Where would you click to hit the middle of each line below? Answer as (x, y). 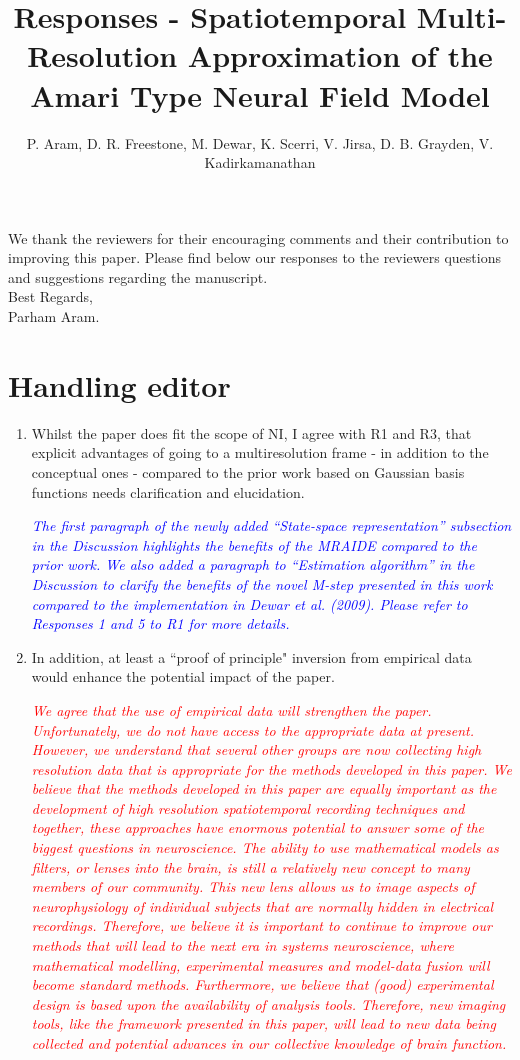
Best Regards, (50, 296)
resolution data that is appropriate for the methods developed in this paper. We (271, 768)
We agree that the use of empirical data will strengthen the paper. (231, 709)
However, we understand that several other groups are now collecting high (256, 749)
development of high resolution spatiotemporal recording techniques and (248, 807)
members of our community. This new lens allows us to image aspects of (253, 886)
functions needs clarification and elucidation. (168, 491)
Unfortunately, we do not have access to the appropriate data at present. (253, 729)
